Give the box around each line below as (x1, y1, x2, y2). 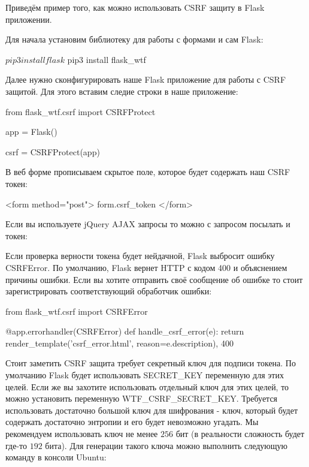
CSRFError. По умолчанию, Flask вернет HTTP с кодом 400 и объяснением (5, 261, 287, 273)
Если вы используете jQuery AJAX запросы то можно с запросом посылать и (5, 218, 290, 230)
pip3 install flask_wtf (67, 53, 146, 65)
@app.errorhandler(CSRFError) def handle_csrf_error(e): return (5, 325, 244, 338)
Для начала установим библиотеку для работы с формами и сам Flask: (5, 33, 263, 46)
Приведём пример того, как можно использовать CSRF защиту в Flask (5, 1, 265, 13)
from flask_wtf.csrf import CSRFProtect (5, 105, 156, 117)
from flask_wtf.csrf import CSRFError (5, 305, 148, 317)
